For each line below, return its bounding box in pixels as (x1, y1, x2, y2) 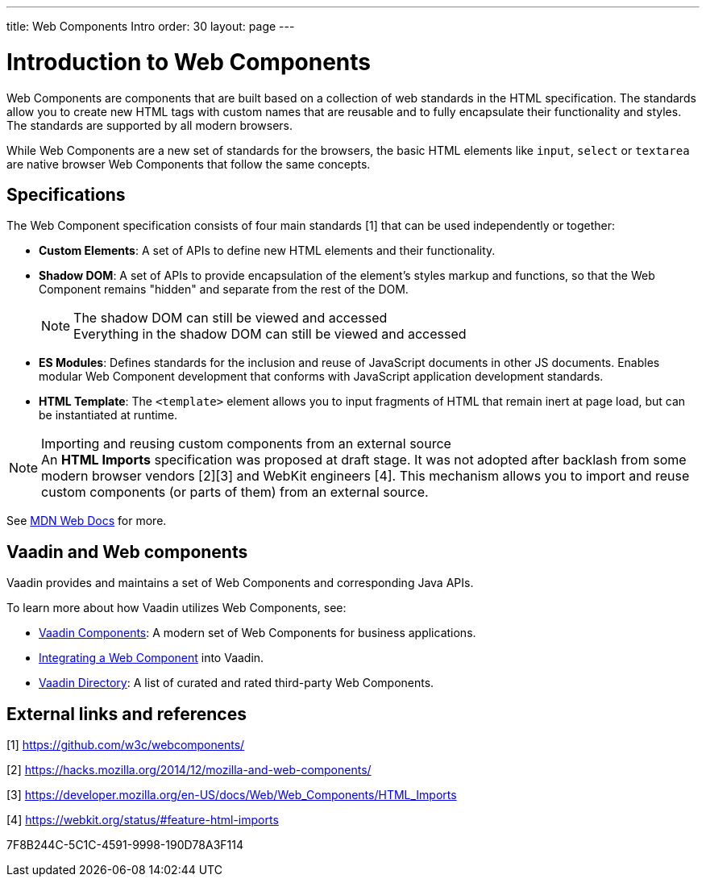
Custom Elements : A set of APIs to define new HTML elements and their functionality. (39, 244, 496, 258)
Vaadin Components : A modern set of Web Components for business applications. (39, 626, 476, 640)
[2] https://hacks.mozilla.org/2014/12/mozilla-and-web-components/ (6, 763, 372, 777)
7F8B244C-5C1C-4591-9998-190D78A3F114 (6, 838, 243, 852)
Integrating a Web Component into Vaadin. (39, 651, 264, 665)
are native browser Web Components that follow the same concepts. (6, 156, 371, 171)
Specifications (6, 184, 126, 205)
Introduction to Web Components (6, 48, 372, 76)
